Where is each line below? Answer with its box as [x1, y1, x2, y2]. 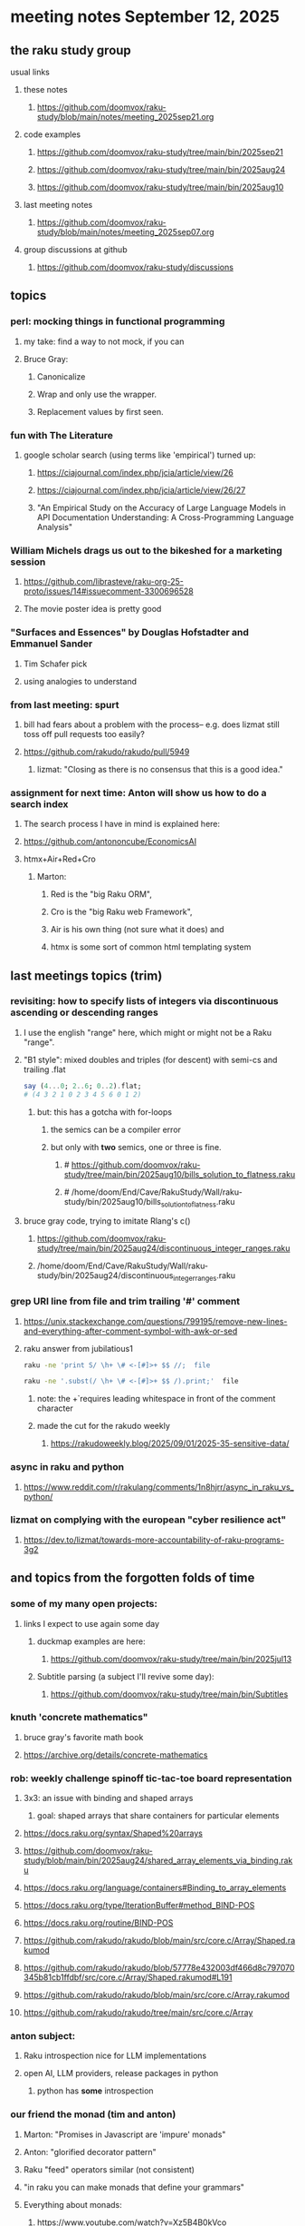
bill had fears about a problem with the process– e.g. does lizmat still [23, 719, 280, 730]
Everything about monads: [23, 2199, 122, 2210]
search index [10, 797, 69, 810]
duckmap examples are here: [36, 1636, 146, 1647]
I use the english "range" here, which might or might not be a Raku [23, 1027, 272, 1038]
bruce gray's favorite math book [23, 1731, 144, 1742]
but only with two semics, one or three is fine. [50, 1141, 222, 1152]
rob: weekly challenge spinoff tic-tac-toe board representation [10, 1772, 292, 1785]
